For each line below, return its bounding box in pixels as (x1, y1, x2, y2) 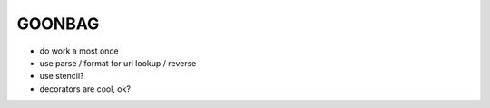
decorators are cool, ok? (39, 83, 132, 94)
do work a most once (39, 45, 119, 56)
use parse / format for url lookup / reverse (39, 57, 197, 68)
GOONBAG (16, 14, 100, 34)
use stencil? (39, 71, 84, 82)
